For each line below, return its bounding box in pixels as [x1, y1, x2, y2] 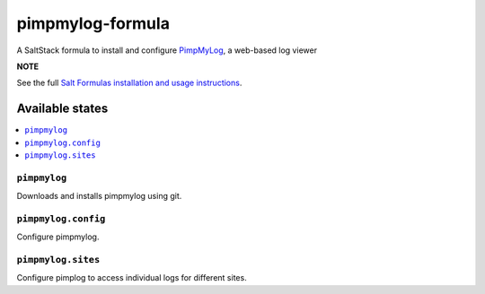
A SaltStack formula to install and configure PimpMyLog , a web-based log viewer [16, 45, 318, 56]
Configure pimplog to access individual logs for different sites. [16, 272, 247, 283]
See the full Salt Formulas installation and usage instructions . [16, 77, 242, 89]
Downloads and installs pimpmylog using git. [16, 191, 182, 202]
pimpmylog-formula [16, 13, 171, 33]
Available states [16, 101, 109, 117]
